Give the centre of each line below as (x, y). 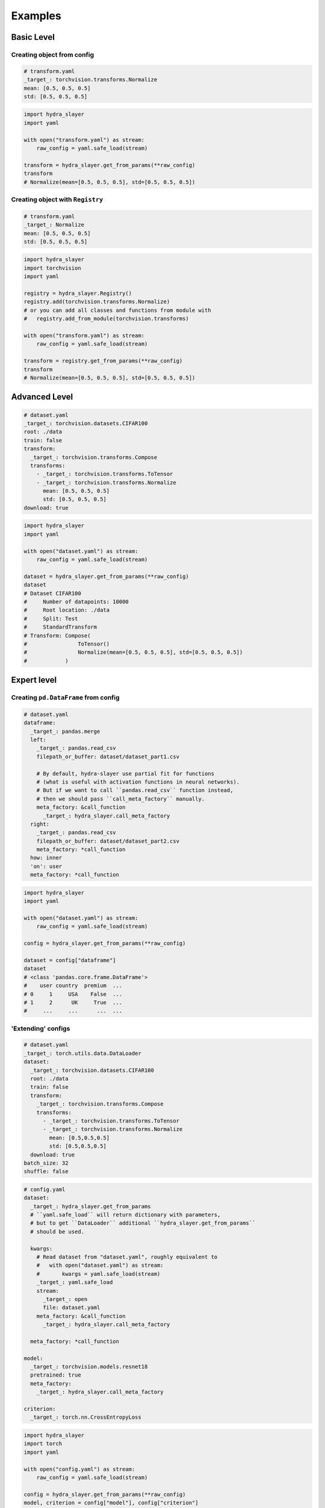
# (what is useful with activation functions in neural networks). (138, 782)
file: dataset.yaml (72, 1308)
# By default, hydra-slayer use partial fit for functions (125, 773)
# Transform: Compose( (57, 635)
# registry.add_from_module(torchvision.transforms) (106, 319)
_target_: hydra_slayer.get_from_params (91, 1206)
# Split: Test (51, 619)
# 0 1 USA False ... (73, 994)
